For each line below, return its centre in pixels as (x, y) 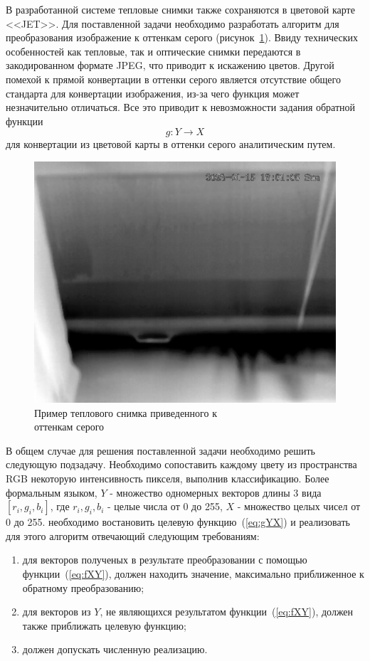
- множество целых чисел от (299, 506)
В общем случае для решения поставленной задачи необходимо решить (160, 450)
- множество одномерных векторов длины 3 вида (216, 492)
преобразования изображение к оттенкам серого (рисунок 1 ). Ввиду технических (182, 37)
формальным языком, (52, 492)
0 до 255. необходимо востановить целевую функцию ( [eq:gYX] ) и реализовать (178, 522)
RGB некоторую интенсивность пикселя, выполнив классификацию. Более (168, 478)
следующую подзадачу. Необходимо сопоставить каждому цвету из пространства (181, 464)
